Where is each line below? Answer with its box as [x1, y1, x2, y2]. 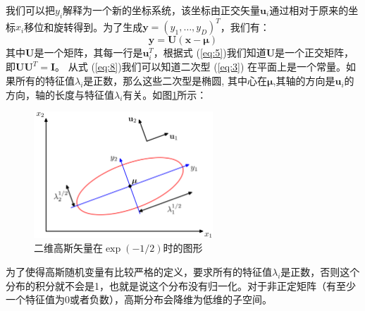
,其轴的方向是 [273, 73, 335, 88]
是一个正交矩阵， [275, 45, 354, 60]
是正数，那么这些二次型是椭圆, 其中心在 [83, 73, 267, 88]
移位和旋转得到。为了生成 [24, 19, 143, 34]
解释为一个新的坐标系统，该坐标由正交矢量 [63, 3, 261, 17]
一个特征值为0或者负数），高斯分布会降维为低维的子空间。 [6, 292, 272, 307]
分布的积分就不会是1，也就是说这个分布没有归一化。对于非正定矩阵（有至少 [6, 278, 356, 293]
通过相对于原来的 [269, 3, 349, 17]
